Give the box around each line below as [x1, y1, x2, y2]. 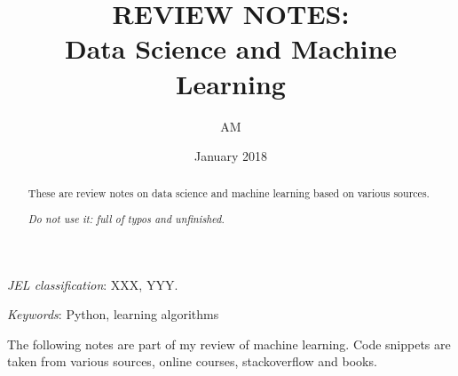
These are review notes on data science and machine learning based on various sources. [28, 186, 430, 201]
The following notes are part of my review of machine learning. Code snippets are [7, 334, 451, 353]
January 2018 [194, 147, 267, 165]
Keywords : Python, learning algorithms [7, 305, 219, 324]
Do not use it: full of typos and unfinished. [28, 212, 225, 227]
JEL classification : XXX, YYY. [7, 275, 178, 293]
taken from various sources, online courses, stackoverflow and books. [7, 352, 377, 371]
